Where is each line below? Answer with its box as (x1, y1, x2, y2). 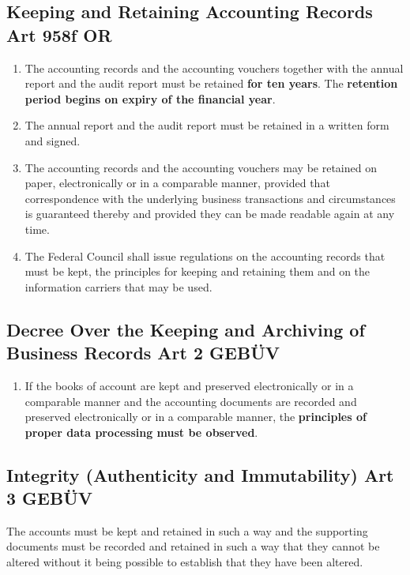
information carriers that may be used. (24, 278, 213, 295)
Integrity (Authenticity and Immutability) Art (6, 462, 394, 487)
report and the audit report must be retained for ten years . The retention (24, 75, 398, 92)
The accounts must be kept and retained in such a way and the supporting (6, 522, 368, 539)
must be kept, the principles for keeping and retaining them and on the (24, 263, 371, 280)
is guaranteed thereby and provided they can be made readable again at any (24, 205, 395, 222)
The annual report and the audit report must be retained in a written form (24, 117, 389, 133)
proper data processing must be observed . (24, 423, 258, 440)
